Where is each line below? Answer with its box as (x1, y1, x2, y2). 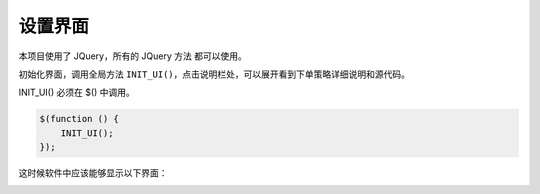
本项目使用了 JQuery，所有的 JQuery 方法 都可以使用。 (18, 50, 247, 62)
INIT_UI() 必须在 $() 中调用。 (18, 86, 135, 99)
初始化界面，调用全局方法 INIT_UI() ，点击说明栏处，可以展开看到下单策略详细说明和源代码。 (18, 68, 410, 80)
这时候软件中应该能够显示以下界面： (18, 167, 168, 179)
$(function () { (39, 113, 120, 125)
